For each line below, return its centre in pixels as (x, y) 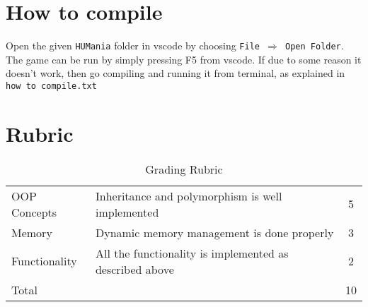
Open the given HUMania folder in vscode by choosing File (133, 46)
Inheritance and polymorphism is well (189, 195)
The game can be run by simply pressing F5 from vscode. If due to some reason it (184, 59)
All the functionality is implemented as (192, 253)
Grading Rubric (184, 169)
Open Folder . (315, 46)
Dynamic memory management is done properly (214, 232)
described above (134, 269)
